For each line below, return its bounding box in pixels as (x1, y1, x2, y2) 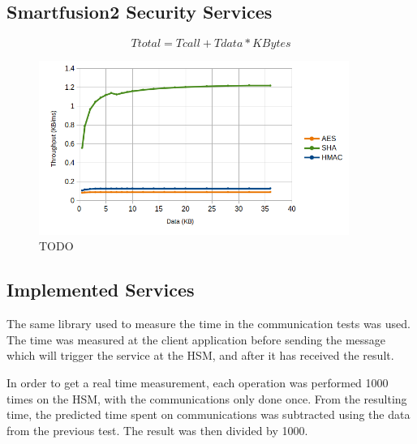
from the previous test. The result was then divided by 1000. (6, 421, 308, 438)
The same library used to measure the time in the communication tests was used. (6, 315, 411, 332)
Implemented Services (6, 277, 195, 302)
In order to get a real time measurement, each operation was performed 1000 (6, 374, 389, 391)
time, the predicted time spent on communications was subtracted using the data (6, 406, 411, 423)
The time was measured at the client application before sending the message (6, 331, 386, 348)
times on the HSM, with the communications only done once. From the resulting (6, 390, 407, 407)
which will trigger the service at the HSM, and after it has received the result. (6, 347, 394, 364)
